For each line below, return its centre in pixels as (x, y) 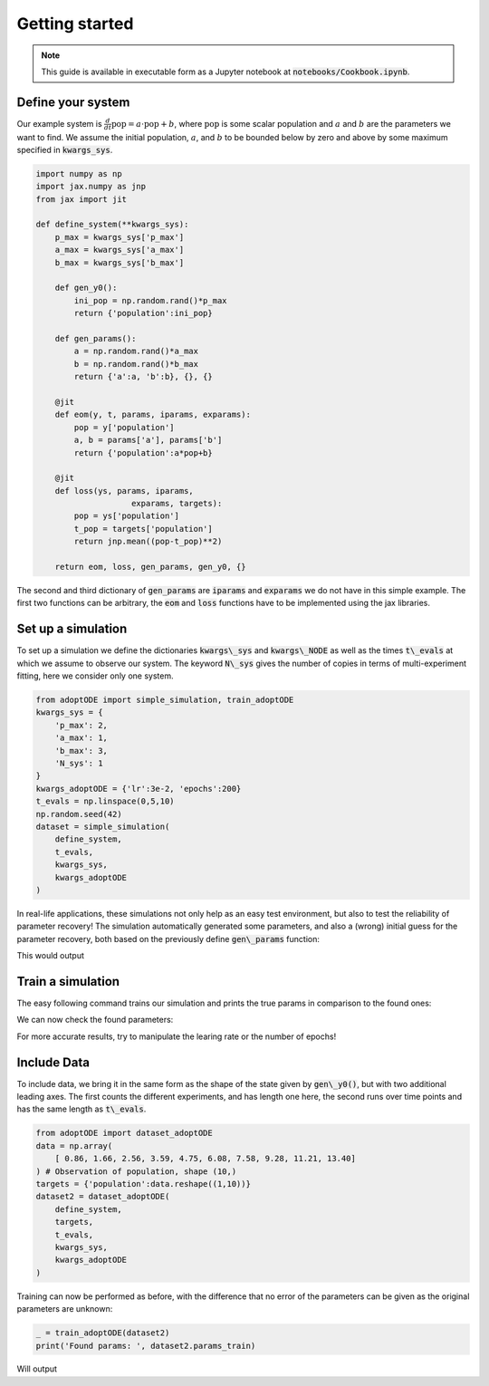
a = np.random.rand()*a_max (136, 351)
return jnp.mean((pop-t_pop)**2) (148, 542)
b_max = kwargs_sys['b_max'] (120, 262)
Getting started (75, 24)
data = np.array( (74, 1145)
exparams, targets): (177, 504)
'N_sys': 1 (79, 764)
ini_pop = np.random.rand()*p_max (150, 300)
